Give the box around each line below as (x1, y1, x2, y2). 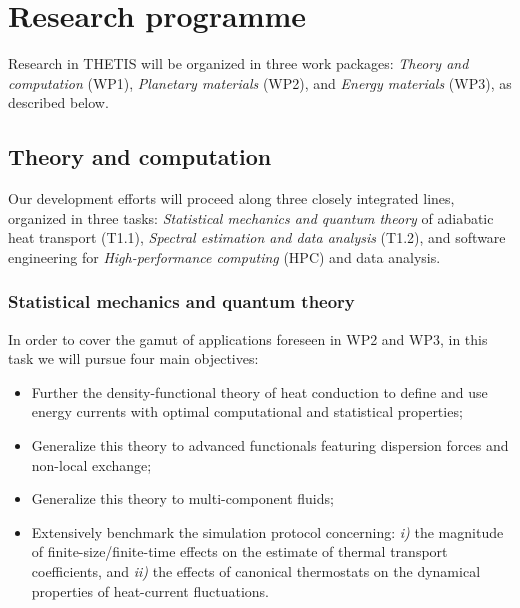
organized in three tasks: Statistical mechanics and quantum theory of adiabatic (8, 207, 494, 228)
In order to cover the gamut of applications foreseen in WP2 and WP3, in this (8, 328, 488, 349)
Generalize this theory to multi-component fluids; (31, 488, 334, 509)
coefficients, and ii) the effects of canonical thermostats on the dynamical (31, 561, 481, 582)
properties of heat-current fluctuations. (31, 580, 269, 601)
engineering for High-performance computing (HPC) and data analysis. (8, 246, 441, 267)
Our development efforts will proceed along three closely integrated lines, (8, 188, 455, 209)
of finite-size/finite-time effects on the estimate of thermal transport (31, 541, 448, 562)
